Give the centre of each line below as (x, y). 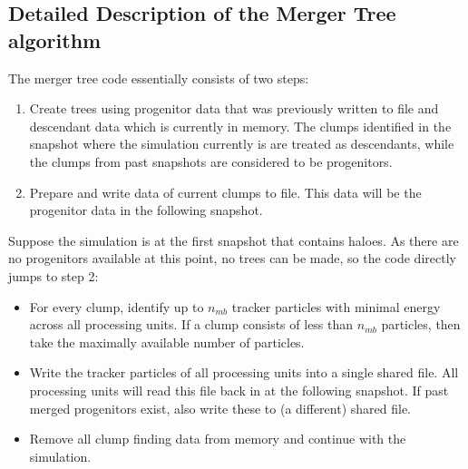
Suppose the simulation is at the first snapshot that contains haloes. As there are (234, 240)
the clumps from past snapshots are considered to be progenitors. (211, 161)
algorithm (55, 39)
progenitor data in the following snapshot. (146, 210)
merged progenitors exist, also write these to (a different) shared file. (220, 408)
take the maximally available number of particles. (167, 342)
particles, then (421, 324)
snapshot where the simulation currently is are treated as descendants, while (242, 144)
